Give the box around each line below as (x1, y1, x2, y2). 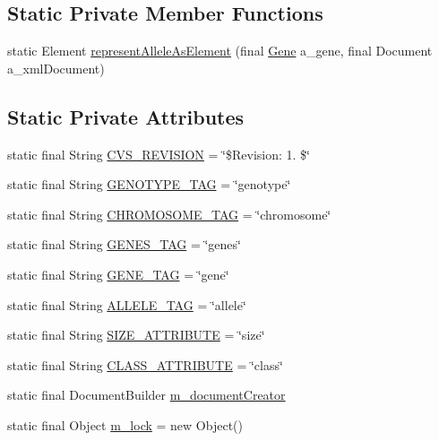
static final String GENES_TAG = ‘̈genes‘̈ (7, 235, 241, 254)
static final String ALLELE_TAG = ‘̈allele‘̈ (7, 295, 246, 314)
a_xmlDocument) (7, 58, 105, 77)
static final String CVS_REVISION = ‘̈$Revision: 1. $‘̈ (7, 144, 310, 163)
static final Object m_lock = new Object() (7, 415, 243, 434)
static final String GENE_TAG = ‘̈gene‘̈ (7, 264, 229, 283)
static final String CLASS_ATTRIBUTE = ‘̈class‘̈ (7, 355, 283, 374)
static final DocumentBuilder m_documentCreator (7, 385, 286, 404)
